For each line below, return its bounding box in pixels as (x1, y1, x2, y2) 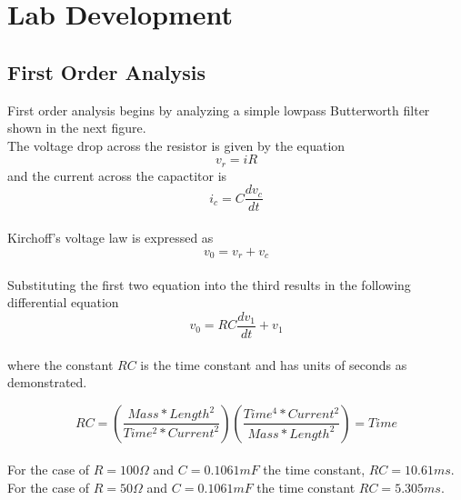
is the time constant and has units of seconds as (140, 355, 407, 374)
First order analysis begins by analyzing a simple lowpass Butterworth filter (7, 100, 430, 119)
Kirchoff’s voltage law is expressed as (7, 228, 214, 247)
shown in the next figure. (7, 118, 146, 137)
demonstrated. (7, 373, 87, 392)
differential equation (7, 293, 119, 312)
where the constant (7, 355, 114, 374)
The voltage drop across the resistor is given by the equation (7, 135, 346, 155)
